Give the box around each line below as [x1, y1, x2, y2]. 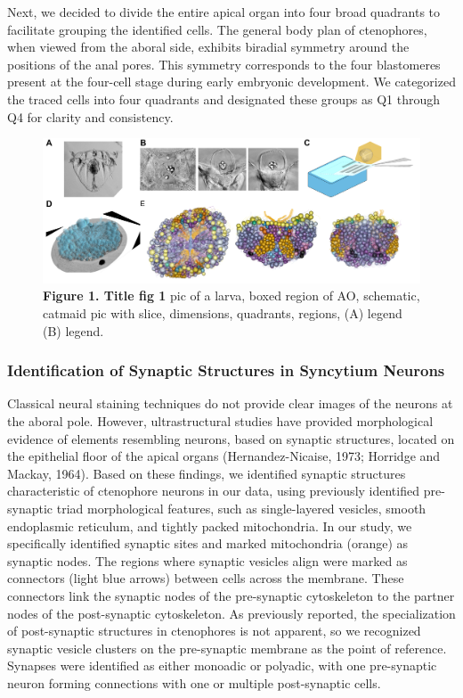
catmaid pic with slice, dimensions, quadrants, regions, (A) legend [43, 304, 402, 323]
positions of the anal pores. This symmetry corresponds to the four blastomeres [7, 54, 441, 73]
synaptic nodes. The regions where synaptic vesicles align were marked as [7, 551, 408, 570]
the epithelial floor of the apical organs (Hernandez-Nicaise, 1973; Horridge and [7, 447, 441, 465]
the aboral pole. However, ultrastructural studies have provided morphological [7, 412, 434, 431]
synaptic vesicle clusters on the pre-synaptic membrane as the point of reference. [7, 638, 447, 657]
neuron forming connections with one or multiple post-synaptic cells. [7, 673, 381, 692]
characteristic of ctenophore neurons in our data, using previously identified [7, 481, 419, 500]
